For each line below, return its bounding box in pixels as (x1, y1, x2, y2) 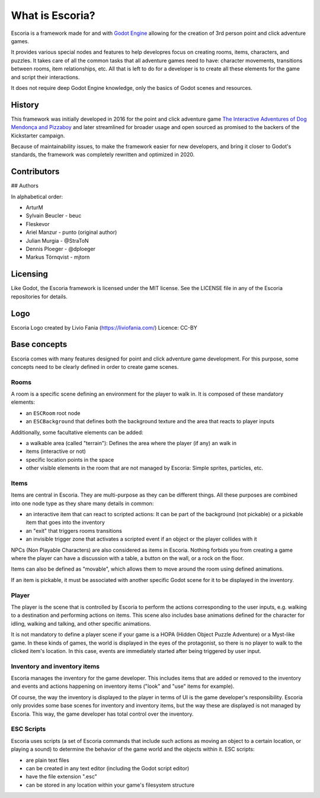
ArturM (25, 204, 44, 211)
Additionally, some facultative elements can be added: (11, 429, 143, 436)
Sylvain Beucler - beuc (25, 212, 82, 219)
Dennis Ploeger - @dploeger (25, 246, 96, 252)
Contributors (11, 166, 60, 177)
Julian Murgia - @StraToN (25, 237, 89, 244)
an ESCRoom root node (25, 409, 81, 417)
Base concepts (11, 339, 68, 349)
